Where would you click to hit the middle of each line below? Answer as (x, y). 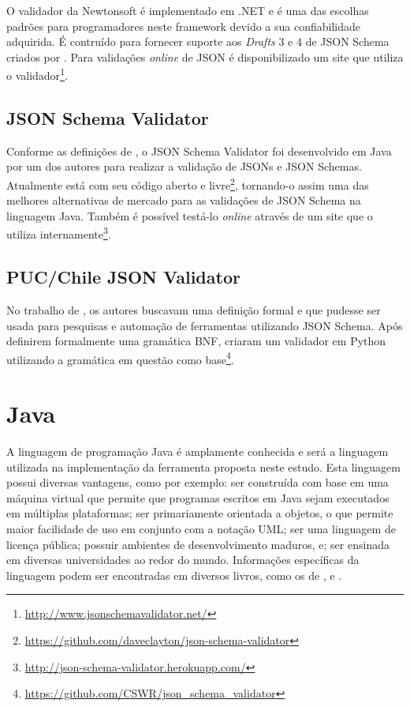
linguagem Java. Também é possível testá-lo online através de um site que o (190, 215)
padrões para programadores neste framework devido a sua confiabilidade (183, 26)
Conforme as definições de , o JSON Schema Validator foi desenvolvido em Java (199, 150)
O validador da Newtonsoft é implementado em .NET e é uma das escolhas (188, 10)
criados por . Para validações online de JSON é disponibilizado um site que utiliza (205, 56)
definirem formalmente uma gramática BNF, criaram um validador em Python (196, 341)
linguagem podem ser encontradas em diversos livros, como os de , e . (174, 575)
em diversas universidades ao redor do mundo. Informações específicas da (183, 560)
